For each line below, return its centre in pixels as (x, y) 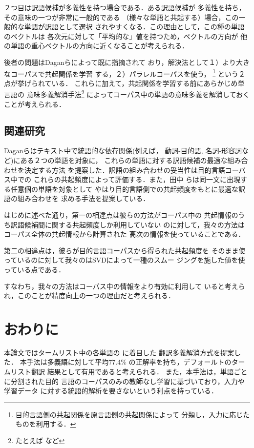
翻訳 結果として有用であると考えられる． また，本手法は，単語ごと (139, 372)
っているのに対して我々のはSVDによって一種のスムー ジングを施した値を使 (125, 260)
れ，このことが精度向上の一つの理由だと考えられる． (89, 295)
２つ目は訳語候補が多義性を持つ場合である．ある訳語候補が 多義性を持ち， (125, 7)
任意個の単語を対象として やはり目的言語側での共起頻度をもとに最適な (124, 189)
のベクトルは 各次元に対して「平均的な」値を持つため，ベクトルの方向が (121, 36)
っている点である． (35, 269)
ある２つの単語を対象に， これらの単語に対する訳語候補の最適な (124, 160)
